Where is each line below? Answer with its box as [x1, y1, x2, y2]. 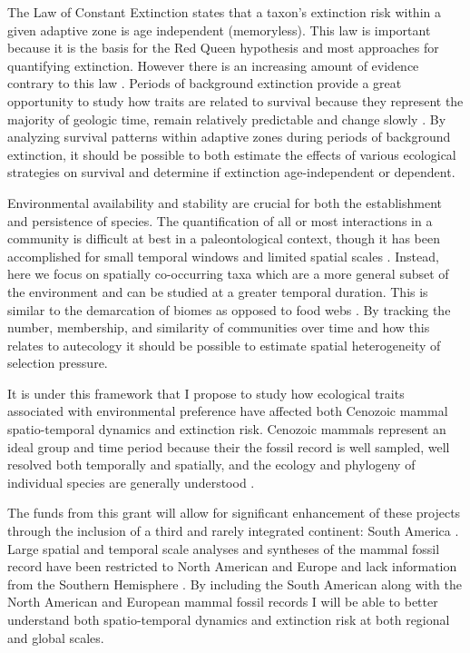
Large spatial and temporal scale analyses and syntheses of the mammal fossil [7, 539, 440, 558]
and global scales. [7, 628, 104, 647]
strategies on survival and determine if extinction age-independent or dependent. [7, 163, 455, 182]
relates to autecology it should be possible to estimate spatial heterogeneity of [7, 335, 441, 354]
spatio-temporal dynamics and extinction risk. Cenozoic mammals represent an [7, 420, 446, 439]
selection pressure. [7, 353, 108, 372]
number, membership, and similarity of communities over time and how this [7, 318, 430, 337]
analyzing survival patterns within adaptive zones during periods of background [7, 127, 451, 146]
